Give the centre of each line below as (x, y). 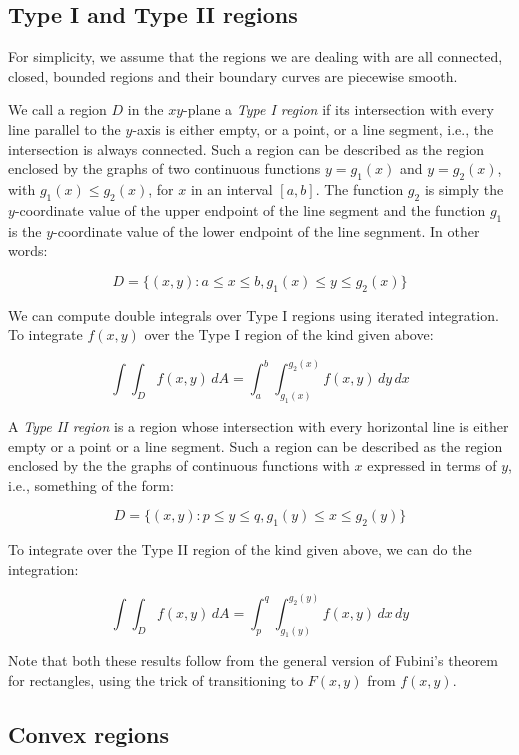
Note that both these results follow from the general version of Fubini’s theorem (253, 660)
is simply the (464, 188)
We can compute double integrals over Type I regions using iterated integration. (253, 314)
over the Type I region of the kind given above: (289, 334)
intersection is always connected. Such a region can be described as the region (246, 148)
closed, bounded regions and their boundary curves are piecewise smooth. (233, 75)
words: (28, 250)
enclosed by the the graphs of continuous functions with (179, 465)
